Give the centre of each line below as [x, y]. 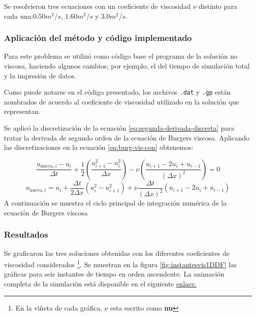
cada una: [19, 16]
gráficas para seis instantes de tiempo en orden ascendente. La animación [114, 274]
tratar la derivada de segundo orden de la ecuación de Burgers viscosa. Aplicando [127, 137]
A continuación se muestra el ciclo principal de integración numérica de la [115, 203]
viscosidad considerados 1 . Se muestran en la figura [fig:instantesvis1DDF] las [120, 263]
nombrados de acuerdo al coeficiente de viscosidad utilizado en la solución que [122, 101]
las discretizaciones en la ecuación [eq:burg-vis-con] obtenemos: [99, 147]
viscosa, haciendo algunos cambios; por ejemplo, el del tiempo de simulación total [127, 66]
